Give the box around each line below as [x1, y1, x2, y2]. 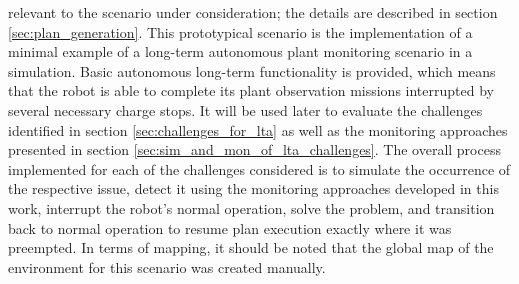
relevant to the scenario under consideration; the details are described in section [8, 2, 498, 22]
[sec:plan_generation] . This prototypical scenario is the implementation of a [8, 21, 473, 42]
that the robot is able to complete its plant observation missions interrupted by [8, 80, 494, 101]
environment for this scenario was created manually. [8, 256, 326, 277]
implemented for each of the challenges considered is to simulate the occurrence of [8, 158, 511, 179]
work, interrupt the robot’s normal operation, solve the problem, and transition [8, 197, 495, 218]
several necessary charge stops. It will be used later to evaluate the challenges [8, 99, 483, 120]
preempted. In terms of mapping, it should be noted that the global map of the [8, 237, 494, 258]
